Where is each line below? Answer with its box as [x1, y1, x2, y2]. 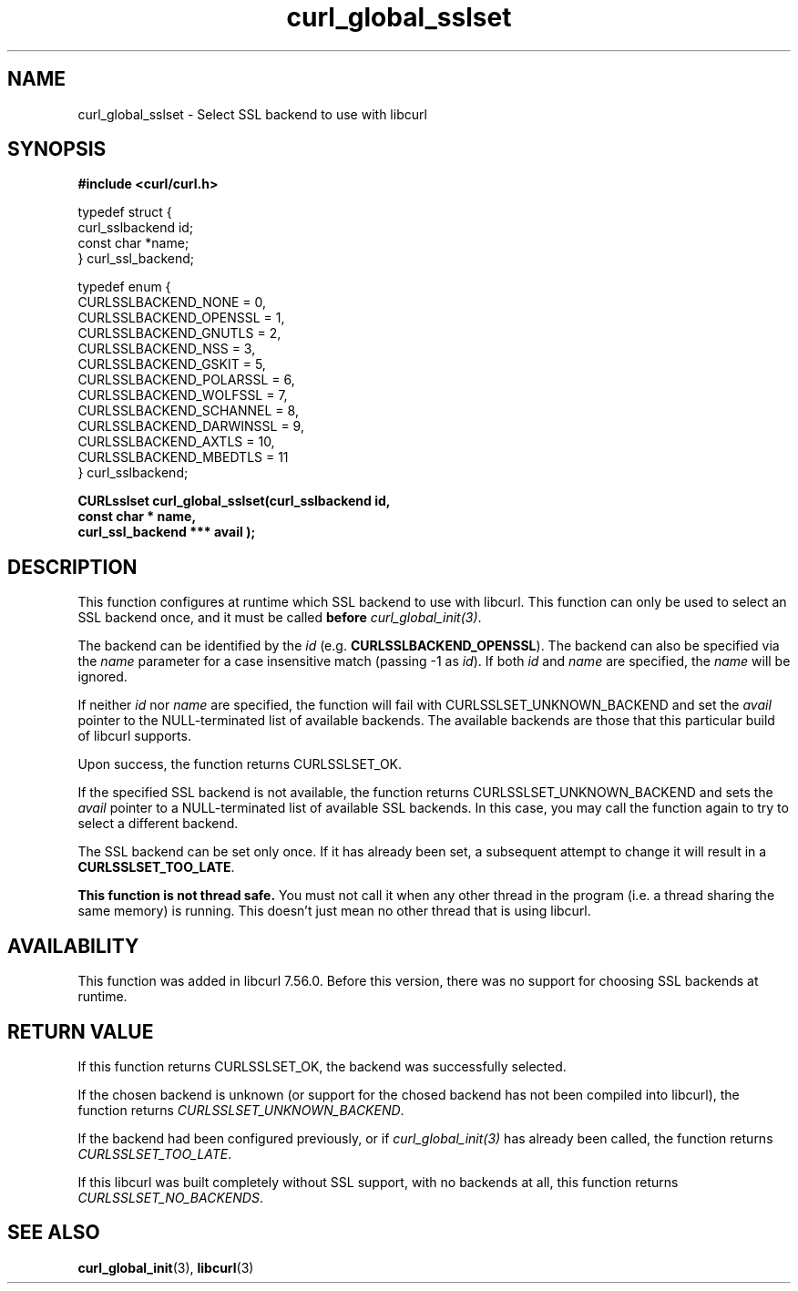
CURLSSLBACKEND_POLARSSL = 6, [77, 372, 295, 388]
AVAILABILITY [7, 934, 139, 958]
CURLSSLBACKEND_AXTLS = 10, [77, 434, 275, 450]
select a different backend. [77, 815, 239, 832]
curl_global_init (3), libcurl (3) [77, 1259, 254, 1276]
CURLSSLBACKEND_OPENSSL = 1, [77, 310, 285, 326]
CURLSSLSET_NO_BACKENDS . [77, 1189, 263, 1205]
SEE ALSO [7, 1221, 100, 1245]
